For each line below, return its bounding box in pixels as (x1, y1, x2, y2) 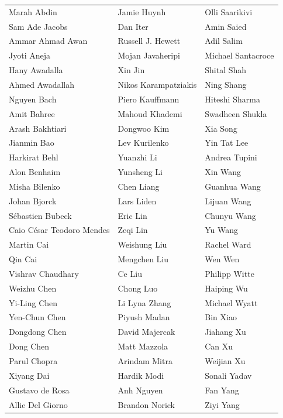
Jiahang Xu (205, 326, 246, 338)
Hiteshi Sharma (205, 92, 260, 105)
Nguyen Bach (9, 92, 57, 105)
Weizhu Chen (9, 282, 57, 294)
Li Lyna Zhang (118, 296, 171, 309)
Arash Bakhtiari (9, 122, 67, 134)
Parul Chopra (9, 355, 58, 366)
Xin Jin (118, 64, 145, 76)
